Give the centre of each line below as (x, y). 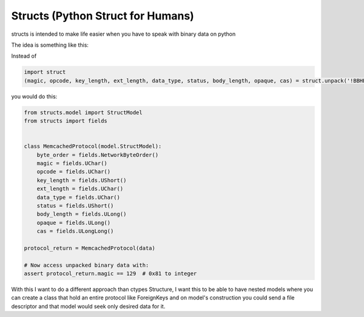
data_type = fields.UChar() (79, 197)
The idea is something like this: (50, 45)
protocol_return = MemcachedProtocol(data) (90, 248)
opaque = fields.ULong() (74, 222)
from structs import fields (66, 121)
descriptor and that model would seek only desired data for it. (88, 306)
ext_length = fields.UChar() (80, 189)
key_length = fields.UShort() (82, 180)
